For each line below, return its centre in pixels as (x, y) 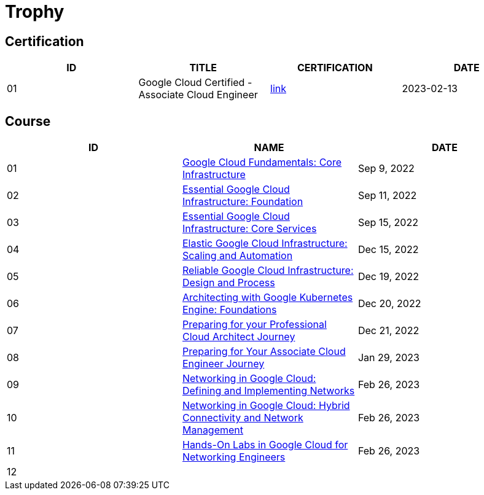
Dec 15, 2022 (388, 250)
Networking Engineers (234, 457)
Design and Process (228, 283)
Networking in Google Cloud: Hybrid (266, 406)
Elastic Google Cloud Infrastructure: (265, 244)
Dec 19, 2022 (388, 277)
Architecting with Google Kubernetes (267, 298)
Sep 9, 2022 (386, 169)
